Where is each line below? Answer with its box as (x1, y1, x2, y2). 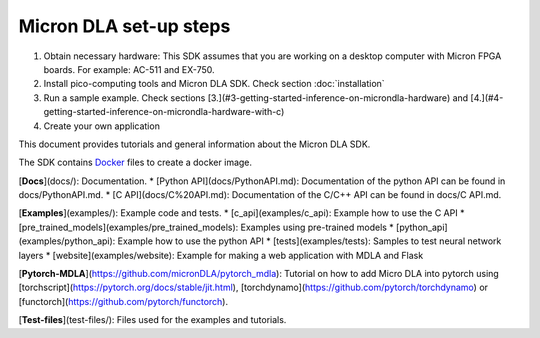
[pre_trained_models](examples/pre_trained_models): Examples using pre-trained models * (18, 221, 394, 233)
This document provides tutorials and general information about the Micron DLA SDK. (18, 138, 371, 150)
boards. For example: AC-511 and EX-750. (43, 63, 215, 75)
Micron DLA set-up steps (18, 15, 231, 37)
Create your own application (43, 120, 160, 132)
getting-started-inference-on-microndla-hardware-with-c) (43, 106, 285, 118)
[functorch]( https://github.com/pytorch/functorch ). (18, 295, 229, 307)
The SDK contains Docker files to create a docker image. (18, 156, 253, 169)
